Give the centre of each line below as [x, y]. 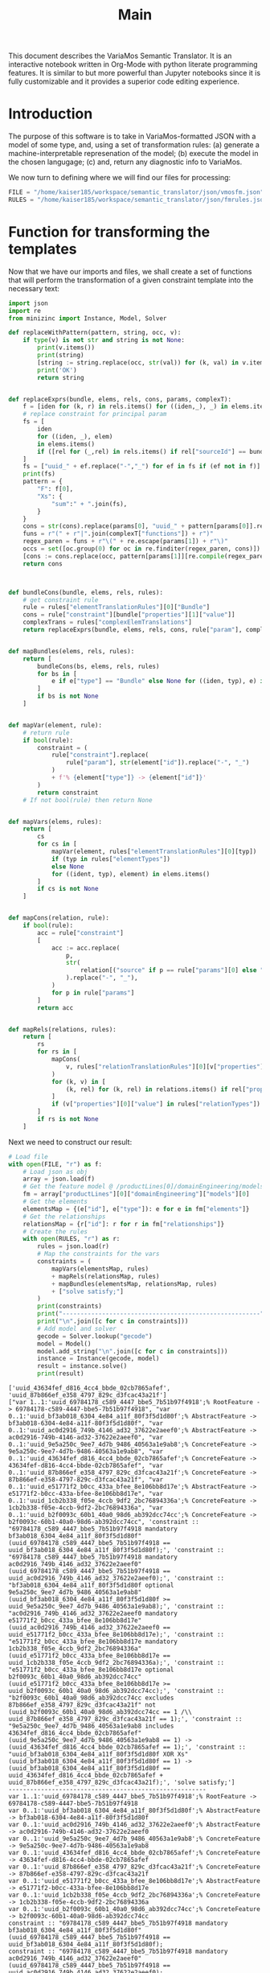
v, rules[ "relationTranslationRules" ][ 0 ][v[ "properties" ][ [166, 1067]
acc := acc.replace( [86, 948]
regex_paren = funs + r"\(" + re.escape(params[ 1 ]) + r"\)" [125, 542]
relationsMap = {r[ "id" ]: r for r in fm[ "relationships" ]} [124, 1224]
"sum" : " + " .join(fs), [89, 504]
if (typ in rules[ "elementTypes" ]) [111, 859]
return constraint [68, 793]
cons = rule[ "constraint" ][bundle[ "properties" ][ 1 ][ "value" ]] [129, 615]
